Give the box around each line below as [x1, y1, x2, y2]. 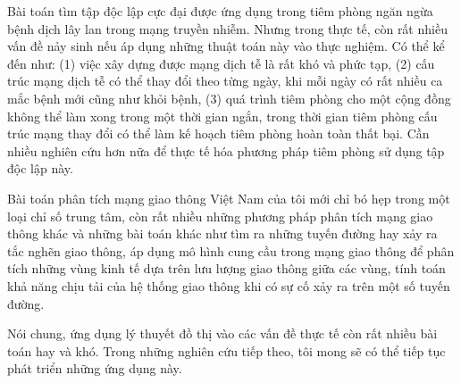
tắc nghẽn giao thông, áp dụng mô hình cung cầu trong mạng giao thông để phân [7, 241, 455, 260]
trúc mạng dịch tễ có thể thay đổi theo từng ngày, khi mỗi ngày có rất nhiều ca [7, 71, 443, 90]
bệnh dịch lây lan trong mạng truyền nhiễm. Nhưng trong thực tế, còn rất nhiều [7, 19, 448, 37]
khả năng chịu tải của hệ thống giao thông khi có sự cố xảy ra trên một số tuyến [7, 276, 450, 295]
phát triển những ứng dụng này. [7, 359, 182, 378]
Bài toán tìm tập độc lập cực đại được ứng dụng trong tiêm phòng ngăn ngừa [7, 2, 433, 20]
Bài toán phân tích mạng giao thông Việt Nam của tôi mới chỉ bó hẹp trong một [7, 188, 450, 207]
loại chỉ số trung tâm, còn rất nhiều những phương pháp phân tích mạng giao [7, 206, 433, 225]
